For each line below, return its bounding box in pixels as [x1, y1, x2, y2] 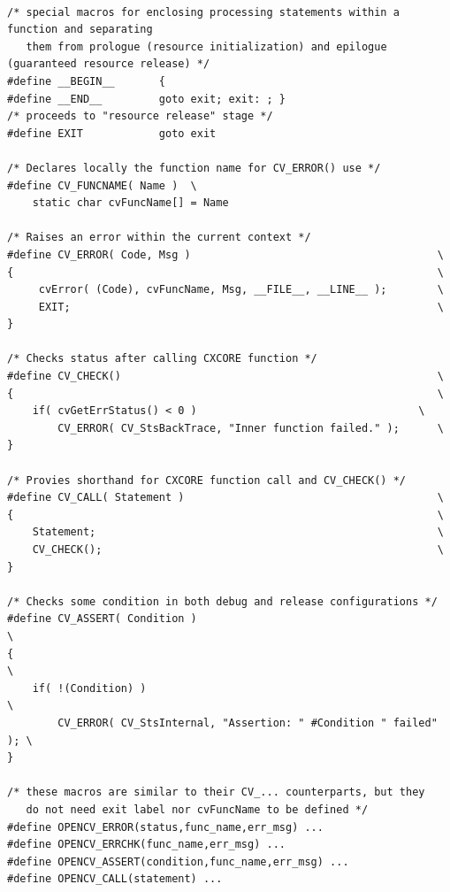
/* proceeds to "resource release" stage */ [7, 110, 273, 123]
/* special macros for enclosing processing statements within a [7, 5, 400, 19]
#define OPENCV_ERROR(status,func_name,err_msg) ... [7, 820, 324, 834]
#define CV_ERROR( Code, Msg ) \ [7, 248, 444, 261]
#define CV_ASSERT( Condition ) [7, 612, 197, 626]
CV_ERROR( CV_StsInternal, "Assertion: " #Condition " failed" [57, 716, 438, 729]
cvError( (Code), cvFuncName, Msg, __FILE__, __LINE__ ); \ [38, 283, 444, 296]
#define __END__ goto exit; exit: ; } [7, 92, 286, 105]
